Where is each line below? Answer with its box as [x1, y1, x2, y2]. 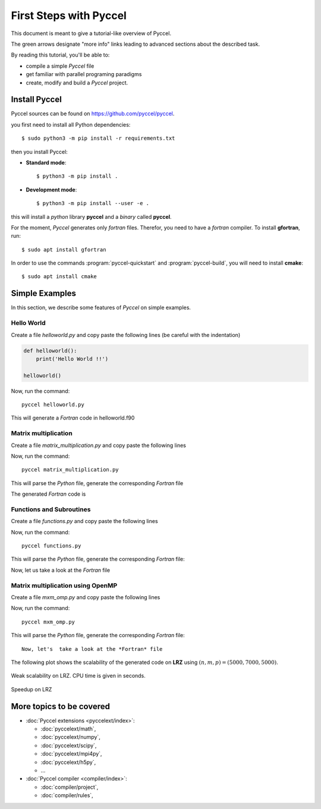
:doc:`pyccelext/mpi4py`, [40, 750, 102, 757]
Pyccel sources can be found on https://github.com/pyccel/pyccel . [11, 110, 175, 117]
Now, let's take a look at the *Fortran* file [21, 646, 163, 652]
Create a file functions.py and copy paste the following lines [11, 518, 158, 525]
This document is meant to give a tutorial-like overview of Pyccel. [11, 30, 172, 37]
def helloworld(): [23, 347, 77, 354]
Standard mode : [26, 159, 67, 166]
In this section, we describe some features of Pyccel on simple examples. [11, 304, 191, 311]
